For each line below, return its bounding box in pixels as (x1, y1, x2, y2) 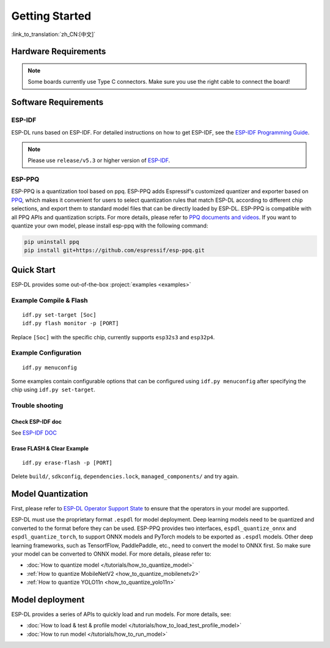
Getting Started (11, 9, 92, 23)
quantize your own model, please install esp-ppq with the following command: (11, 222, 208, 229)
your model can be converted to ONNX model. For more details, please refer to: (11, 550, 212, 558)
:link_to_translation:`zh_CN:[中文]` (11, 31, 96, 38)
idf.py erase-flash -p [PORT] (22, 459, 113, 466)
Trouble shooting (11, 401, 64, 410)
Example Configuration (11, 348, 82, 357)
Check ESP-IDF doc (11, 418, 62, 425)
